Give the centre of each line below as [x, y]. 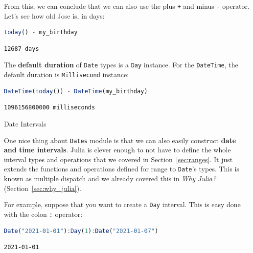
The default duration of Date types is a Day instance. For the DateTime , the [121, 65]
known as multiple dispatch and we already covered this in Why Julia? [110, 179]
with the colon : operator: [43, 214]
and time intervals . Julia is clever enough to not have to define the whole [117, 150]
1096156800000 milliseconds [50, 108]
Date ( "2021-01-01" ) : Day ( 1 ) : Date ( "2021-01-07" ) [81, 231]
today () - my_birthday [41, 32]
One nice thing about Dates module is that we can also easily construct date [120, 140]
